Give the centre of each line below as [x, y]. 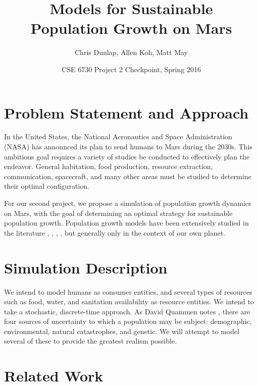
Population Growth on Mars [131, 28]
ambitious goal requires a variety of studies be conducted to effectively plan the [127, 156]
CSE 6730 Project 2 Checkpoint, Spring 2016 [131, 69]
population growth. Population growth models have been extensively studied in [126, 223]
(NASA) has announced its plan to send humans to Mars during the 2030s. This [128, 147]
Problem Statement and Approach [126, 112]
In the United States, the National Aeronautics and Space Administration [118, 136]
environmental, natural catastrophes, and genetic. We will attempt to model [122, 331]
